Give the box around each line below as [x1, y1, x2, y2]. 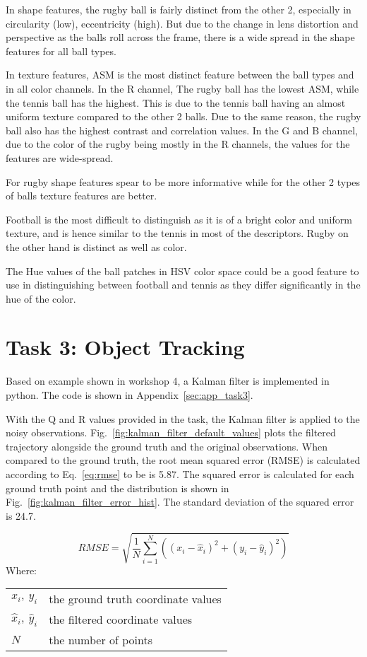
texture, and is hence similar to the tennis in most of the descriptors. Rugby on [6, 226, 349, 240]
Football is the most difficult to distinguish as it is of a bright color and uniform [6, 211, 352, 226]
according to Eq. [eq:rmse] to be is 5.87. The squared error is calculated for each [6, 466, 354, 481]
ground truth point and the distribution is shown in [6, 480, 229, 495]
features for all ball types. [6, 43, 116, 58]
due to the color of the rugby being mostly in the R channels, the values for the [6, 136, 350, 151]
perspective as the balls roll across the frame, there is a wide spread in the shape [6, 30, 355, 45]
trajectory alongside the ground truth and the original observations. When [6, 438, 327, 453]
